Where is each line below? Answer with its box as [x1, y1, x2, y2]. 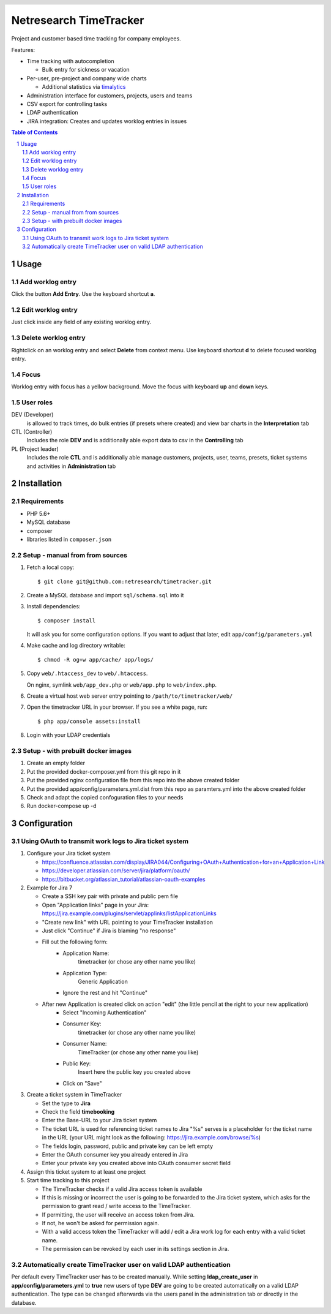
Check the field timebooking [42, 1108, 115, 1115]
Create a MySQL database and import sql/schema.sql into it [26, 591, 184, 598]
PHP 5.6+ [26, 510, 51, 517]
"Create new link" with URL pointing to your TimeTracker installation [42, 918, 214, 926]
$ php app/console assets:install [37, 717, 141, 725]
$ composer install [37, 617, 96, 624]
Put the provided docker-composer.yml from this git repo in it [26, 768, 181, 775]
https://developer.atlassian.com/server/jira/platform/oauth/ [42, 867, 190, 874]
